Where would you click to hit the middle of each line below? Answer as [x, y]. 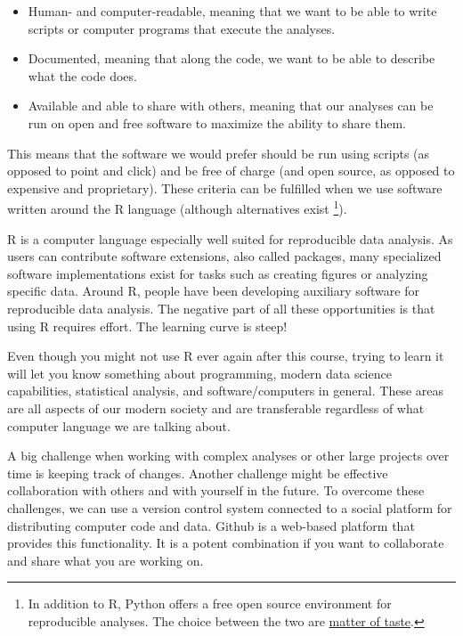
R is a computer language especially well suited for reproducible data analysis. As [230, 238]
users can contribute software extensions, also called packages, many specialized [224, 256]
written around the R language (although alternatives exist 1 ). [177, 207]
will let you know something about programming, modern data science [199, 373]
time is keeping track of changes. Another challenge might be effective [198, 473]
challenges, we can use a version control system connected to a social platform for [230, 507]
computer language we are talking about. [119, 425]
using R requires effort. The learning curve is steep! [147, 326]
